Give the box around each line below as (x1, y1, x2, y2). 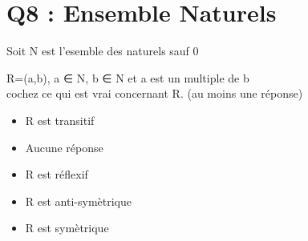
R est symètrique (25, 219, 109, 236)
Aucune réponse (25, 139, 103, 155)
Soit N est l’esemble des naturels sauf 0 (6, 42, 199, 59)
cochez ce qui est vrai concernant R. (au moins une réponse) (6, 85, 303, 102)
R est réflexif (25, 166, 88, 183)
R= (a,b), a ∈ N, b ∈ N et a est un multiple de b (6, 69, 249, 86)
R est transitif (25, 111, 95, 128)
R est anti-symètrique (25, 192, 132, 209)
